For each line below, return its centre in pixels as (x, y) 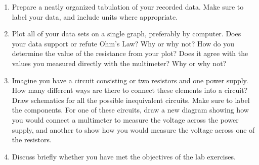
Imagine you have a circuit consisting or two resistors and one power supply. (130, 80)
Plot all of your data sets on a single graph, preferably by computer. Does (126, 34)
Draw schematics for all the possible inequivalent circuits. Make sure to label (131, 100)
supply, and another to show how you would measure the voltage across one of (133, 129)
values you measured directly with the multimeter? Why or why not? (119, 63)
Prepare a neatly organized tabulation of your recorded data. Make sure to (128, 7)
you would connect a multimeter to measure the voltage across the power (125, 119)
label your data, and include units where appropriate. (95, 16)
